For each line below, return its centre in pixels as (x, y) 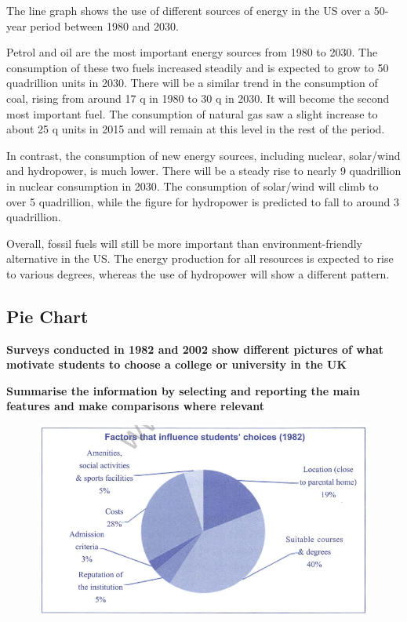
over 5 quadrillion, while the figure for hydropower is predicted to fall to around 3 (203, 201)
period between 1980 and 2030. (104, 25)
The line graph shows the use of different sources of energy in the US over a (189, 10)
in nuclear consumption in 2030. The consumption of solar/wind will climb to (193, 186)
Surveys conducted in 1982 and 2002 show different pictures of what (195, 349)
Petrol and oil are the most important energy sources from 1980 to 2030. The (192, 52)
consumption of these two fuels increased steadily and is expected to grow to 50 (198, 67)
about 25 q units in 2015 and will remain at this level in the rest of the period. (196, 129)
